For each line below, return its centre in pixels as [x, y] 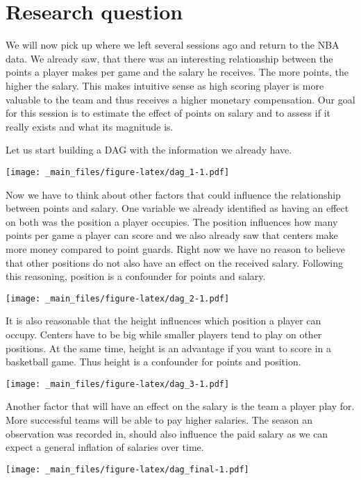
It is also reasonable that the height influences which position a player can [163, 321]
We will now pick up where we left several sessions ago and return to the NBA [173, 45]
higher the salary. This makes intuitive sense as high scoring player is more [165, 85]
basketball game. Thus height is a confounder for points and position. [153, 362]
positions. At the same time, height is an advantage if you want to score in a [168, 348]
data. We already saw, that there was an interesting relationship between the [169, 58]
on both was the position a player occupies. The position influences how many [172, 221]
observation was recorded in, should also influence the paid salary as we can [167, 433]
